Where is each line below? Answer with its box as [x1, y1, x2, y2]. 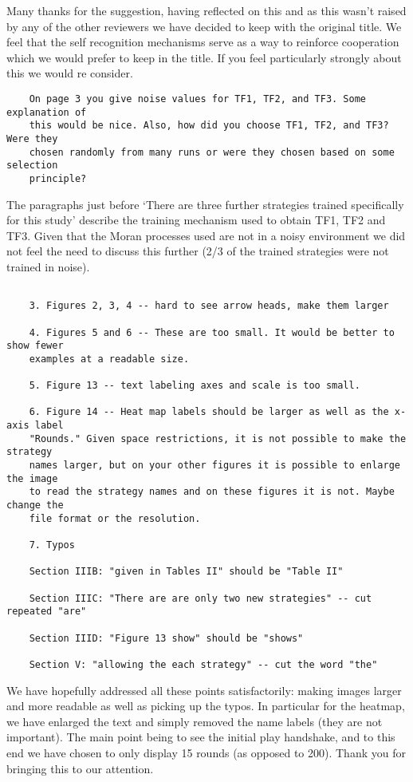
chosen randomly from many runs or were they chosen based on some [29, 146, 395, 158]
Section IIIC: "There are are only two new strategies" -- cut [29, 592, 372, 604]
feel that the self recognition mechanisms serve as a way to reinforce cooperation [6, 34, 399, 50]
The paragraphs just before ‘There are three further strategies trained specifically [6, 195, 404, 212]
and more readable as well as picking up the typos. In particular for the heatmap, [6, 697, 405, 714]
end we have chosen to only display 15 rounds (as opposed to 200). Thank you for [6, 744, 406, 760]
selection [6, 160, 58, 172]
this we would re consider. [6, 65, 133, 81]
